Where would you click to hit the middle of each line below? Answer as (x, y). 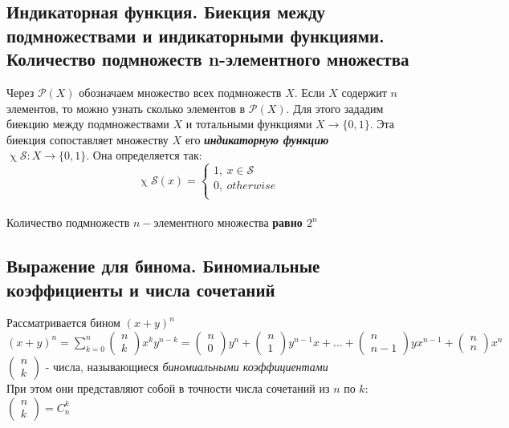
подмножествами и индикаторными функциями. (195, 35)
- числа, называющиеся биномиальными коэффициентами (187, 366)
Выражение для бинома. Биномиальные (163, 266)
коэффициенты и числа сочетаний (141, 289)
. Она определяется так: (144, 155)
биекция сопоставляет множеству (88, 139)
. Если (309, 92)
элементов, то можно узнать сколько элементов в (126, 108)
